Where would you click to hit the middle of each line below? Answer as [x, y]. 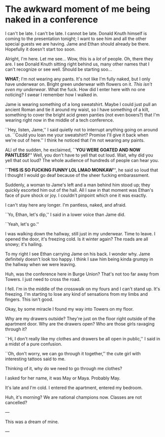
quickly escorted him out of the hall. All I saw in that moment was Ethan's [79, 190]
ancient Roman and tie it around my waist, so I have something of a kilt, [77, 109]
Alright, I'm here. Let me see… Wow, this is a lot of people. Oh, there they [79, 58]
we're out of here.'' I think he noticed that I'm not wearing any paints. [75, 140]
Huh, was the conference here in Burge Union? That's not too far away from [82, 274]
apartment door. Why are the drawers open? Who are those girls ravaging [80, 324]
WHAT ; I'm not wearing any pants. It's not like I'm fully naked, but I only [78, 79]
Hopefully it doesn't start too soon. [40, 49]
